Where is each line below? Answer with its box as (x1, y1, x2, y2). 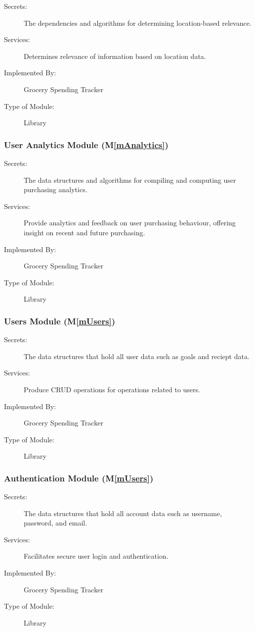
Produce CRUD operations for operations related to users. (24, 384, 200, 394)
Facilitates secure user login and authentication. (24, 551, 169, 561)
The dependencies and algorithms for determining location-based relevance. (24, 17, 252, 28)
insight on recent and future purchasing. (24, 227, 145, 237)
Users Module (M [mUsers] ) (4, 315, 116, 327)
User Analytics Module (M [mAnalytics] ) (4, 138, 169, 151)
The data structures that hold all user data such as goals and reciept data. (24, 351, 250, 361)
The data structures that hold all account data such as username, (24, 508, 222, 518)
